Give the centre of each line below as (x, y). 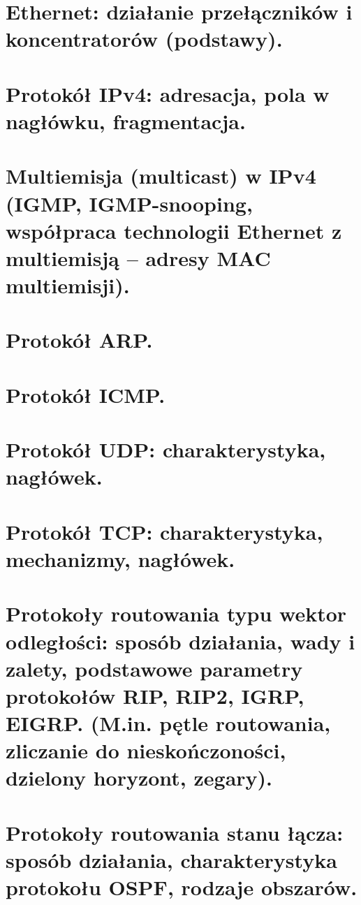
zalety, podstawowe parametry (154, 668)
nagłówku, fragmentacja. (126, 120)
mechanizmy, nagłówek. (120, 558)
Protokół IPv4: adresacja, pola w (168, 93)
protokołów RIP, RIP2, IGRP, (155, 695)
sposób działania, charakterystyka (171, 860)
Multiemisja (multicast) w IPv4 (161, 176)
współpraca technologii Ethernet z (174, 230)
